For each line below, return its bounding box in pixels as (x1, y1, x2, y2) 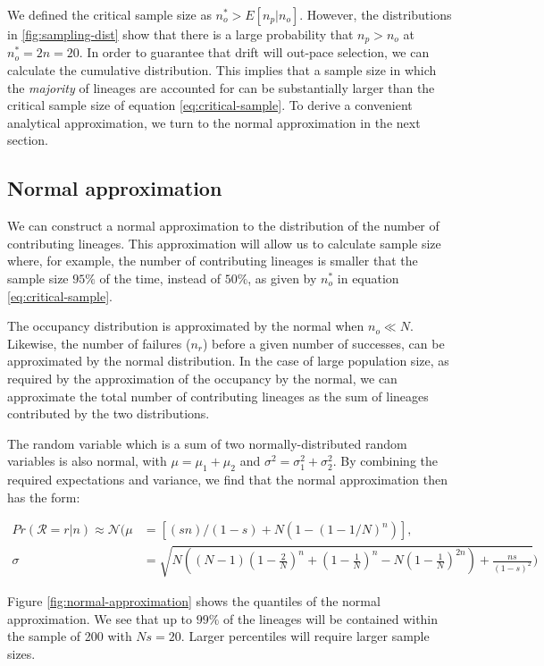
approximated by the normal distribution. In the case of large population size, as (7, 351, 449, 370)
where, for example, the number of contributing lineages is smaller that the (7, 251, 418, 270)
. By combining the (332, 451, 438, 470)
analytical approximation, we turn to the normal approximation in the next (7, 113, 421, 131)
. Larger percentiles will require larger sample (180, 627, 430, 645)
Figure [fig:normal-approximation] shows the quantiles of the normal (7, 591, 381, 610)
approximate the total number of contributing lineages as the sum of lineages (7, 386, 429, 405)
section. (7, 131, 48, 149)
